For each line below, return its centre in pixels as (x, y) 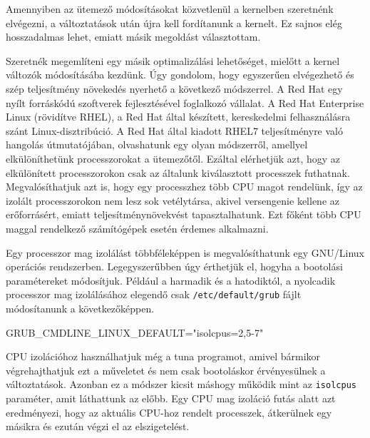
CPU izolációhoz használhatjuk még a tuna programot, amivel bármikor (163, 356)
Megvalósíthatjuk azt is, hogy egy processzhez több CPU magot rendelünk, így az (184, 187)
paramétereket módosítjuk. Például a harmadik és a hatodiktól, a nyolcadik (171, 280)
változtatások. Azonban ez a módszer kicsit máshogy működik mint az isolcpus (181, 384)
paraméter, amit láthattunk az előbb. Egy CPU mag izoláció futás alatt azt (171, 398)
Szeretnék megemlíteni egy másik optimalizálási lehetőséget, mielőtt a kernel (173, 60)
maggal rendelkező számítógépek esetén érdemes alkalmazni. (137, 228)
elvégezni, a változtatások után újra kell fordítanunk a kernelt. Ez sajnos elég (174, 22)
